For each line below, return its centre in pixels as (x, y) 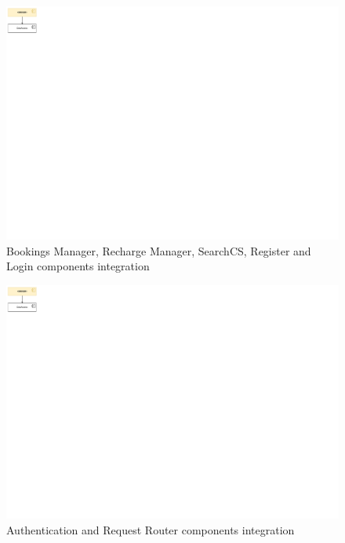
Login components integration (78, 266)
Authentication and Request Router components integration (151, 529)
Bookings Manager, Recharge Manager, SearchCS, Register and (159, 250)
